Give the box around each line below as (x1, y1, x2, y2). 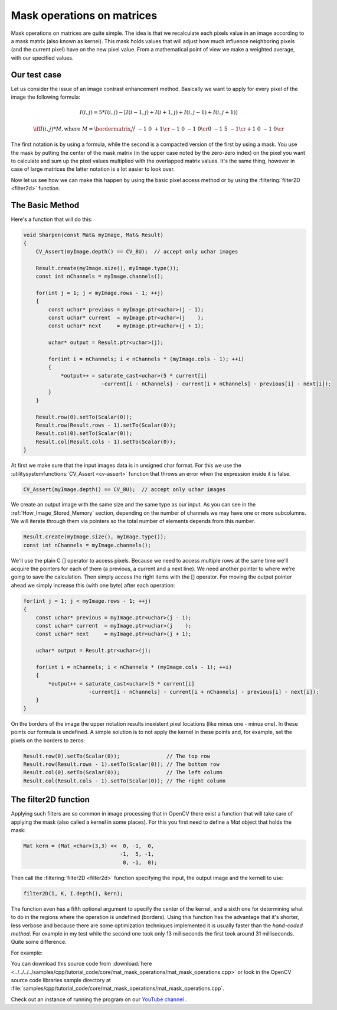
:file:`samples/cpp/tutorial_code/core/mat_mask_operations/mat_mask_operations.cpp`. (11, 985, 224, 992)
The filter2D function (11, 795, 90, 805)
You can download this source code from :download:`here (11, 960, 152, 967)
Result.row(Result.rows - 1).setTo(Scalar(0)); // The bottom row (23, 761, 220, 768)
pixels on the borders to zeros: (11, 736, 86, 744)
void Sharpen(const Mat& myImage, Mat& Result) (23, 231, 163, 238)
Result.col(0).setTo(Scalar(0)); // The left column (23, 769, 223, 776)
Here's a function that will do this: (11, 216, 93, 223)
